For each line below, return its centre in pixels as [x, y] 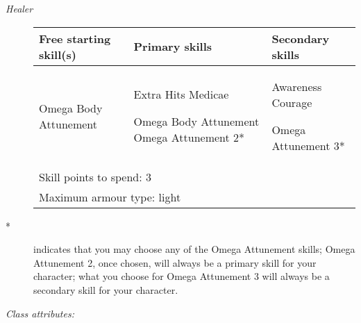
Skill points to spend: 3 [95, 176]
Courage [292, 102]
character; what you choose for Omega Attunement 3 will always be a [182, 276]
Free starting [75, 38]
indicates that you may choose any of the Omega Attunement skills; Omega [194, 249]
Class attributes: [40, 313]
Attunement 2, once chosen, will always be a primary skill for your [175, 262]
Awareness [297, 86]
